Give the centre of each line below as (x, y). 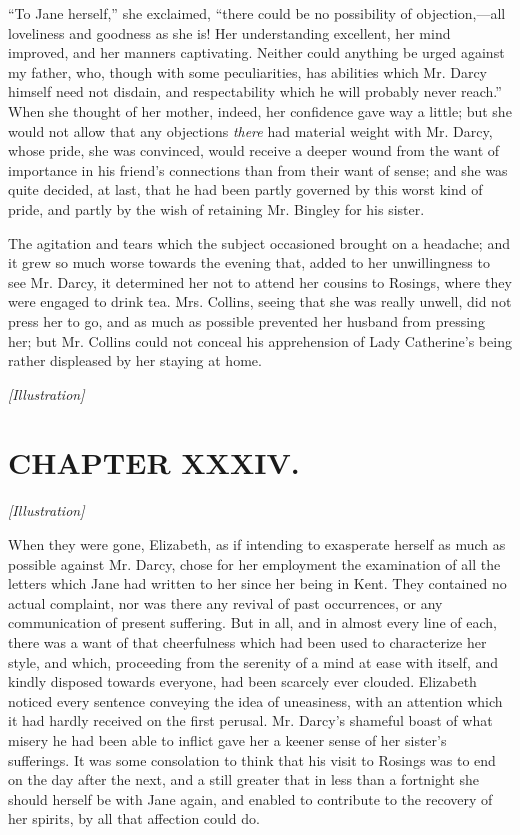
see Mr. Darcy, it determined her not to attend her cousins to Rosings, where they (260, 281)
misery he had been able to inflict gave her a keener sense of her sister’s (227, 739)
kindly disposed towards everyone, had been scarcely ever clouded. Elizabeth (242, 681)
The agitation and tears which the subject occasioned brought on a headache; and (259, 242)
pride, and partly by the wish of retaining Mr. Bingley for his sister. (216, 208)
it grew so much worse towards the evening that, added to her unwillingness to (249, 262)
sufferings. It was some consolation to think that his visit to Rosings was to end (252, 759)
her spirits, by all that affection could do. (134, 818)
